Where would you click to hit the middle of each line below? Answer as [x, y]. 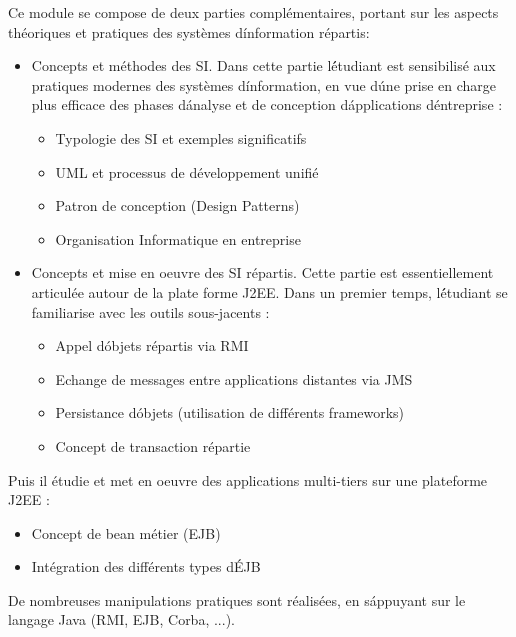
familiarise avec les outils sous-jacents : [150, 311]
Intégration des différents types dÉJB [146, 566]
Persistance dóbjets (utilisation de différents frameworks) [230, 412]
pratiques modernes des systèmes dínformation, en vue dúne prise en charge [264, 84]
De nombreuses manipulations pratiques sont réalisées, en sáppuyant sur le [237, 599]
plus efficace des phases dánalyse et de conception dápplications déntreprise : [267, 104]
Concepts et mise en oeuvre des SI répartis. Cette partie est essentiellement [262, 272]
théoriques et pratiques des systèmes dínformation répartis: [189, 31]
